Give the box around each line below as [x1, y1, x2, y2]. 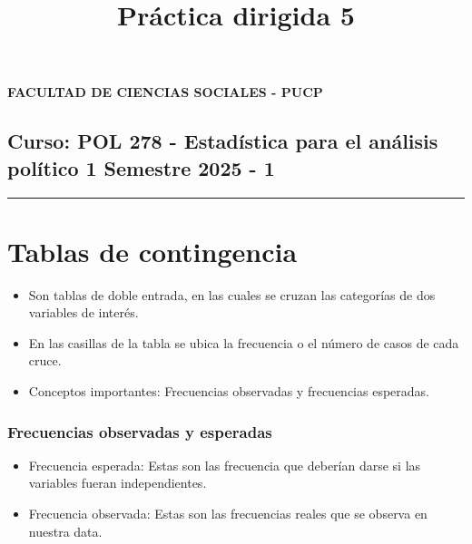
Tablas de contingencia [7, 232, 298, 269]
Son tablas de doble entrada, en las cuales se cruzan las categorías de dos [28, 285, 436, 304]
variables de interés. [28, 303, 139, 322]
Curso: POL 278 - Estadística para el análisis [7, 127, 438, 155]
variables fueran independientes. [28, 473, 207, 492]
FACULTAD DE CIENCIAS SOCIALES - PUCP [7, 83, 323, 102]
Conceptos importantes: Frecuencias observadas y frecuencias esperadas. [28, 382, 429, 401]
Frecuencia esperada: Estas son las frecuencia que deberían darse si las [28, 455, 421, 474]
